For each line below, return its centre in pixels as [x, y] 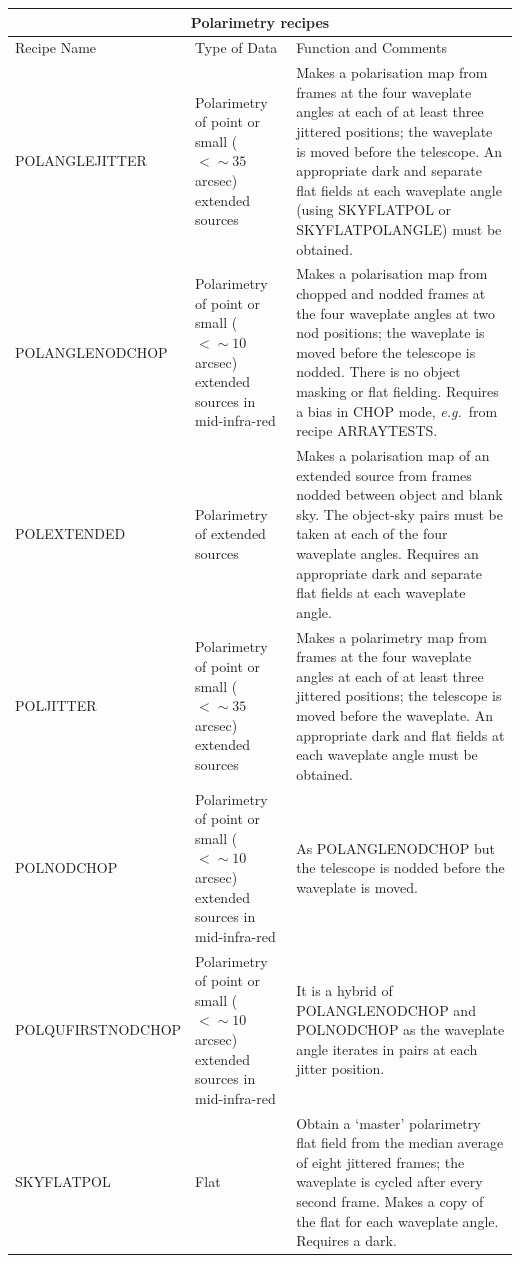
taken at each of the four [372, 533]
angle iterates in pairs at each [387, 1048]
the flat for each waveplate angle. [397, 1220]
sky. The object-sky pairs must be [399, 513]
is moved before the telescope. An [399, 150]
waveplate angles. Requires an [387, 552]
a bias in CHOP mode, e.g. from [397, 410]
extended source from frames [384, 474]
